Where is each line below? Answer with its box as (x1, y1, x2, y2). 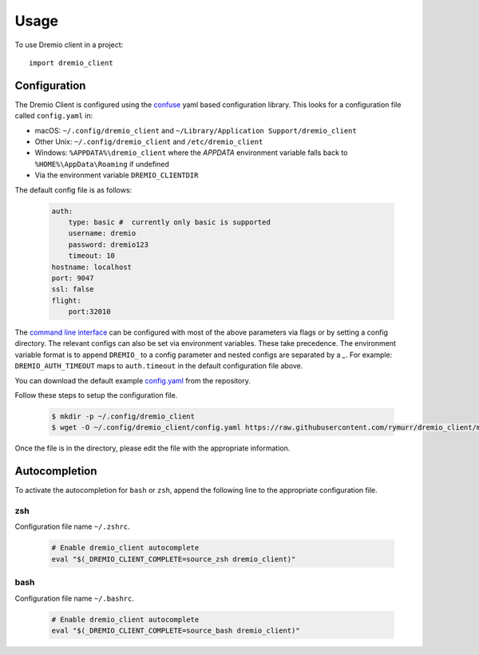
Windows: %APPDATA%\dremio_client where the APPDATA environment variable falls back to (34, 148, 348, 157)
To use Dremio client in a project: (14, 40, 124, 50)
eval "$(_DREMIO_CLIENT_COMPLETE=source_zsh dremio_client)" (51, 554, 296, 563)
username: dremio (68, 228, 137, 238)
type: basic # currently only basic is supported (68, 217, 271, 227)
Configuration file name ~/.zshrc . (14, 522, 131, 531)
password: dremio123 (68, 240, 149, 249)
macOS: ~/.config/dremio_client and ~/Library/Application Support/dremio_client (34, 125, 357, 135)
